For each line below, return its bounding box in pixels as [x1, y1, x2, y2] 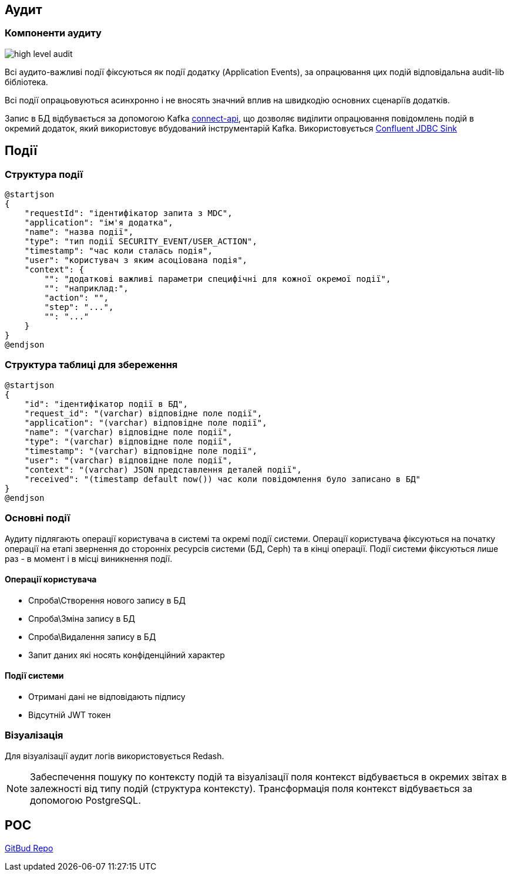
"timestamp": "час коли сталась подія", [24, 246, 213, 256]
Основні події [5, 512, 70, 524]
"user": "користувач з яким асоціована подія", [24, 255, 248, 265]
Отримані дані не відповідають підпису [28, 691, 186, 702]
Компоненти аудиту [5, 27, 102, 39]
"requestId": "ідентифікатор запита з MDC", [24, 208, 233, 218]
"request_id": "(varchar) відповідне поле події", [24, 408, 263, 418]
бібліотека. [5, 76, 48, 87]
